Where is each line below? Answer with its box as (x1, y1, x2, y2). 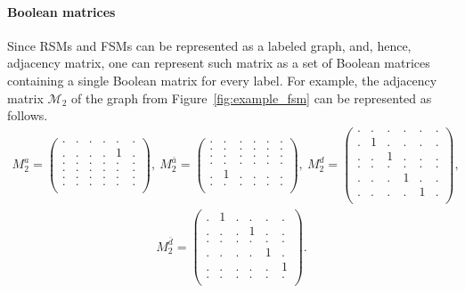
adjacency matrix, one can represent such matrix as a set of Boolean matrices (7, 53, 430, 72)
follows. (7, 106, 48, 125)
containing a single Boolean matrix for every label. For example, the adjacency (7, 70, 437, 89)
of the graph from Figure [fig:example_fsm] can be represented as (70, 88, 432, 107)
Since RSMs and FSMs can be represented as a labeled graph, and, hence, (7, 36, 412, 54)
